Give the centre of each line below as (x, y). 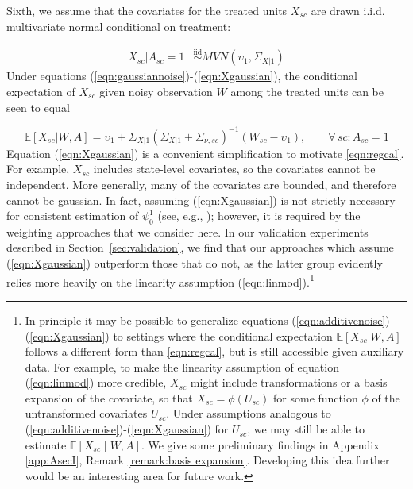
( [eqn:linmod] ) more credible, (96, 382)
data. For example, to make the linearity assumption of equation (182, 366)
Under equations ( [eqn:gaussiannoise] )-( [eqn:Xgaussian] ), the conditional (182, 76)
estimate (46, 444)
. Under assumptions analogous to (249, 413)
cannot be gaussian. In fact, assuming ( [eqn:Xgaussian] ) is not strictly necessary (201, 200)
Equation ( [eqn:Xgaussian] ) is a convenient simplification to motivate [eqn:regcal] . (205, 153)
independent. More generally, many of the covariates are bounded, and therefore (201, 184)
